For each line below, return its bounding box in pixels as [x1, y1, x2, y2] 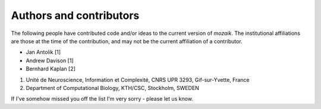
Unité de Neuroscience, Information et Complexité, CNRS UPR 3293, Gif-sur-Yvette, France [26, 76, 250, 83]
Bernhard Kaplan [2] [26, 65, 75, 72]
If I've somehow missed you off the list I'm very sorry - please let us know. [11, 95, 193, 102]
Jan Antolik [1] [26, 49, 61, 56]
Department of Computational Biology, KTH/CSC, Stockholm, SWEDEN [26, 84, 199, 91]
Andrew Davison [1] [26, 57, 74, 64]
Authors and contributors [11, 9, 140, 22]
